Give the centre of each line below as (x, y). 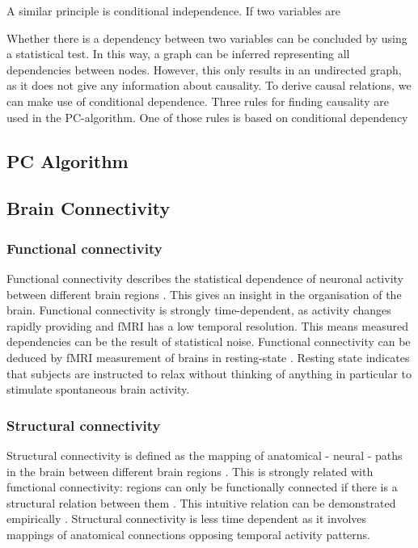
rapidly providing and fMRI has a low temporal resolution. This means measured (208, 325)
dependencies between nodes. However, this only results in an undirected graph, (204, 69)
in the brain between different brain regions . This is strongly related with (190, 471)
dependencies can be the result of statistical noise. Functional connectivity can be (209, 341)
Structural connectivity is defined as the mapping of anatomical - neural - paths (205, 455)
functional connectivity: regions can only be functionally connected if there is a (202, 487)
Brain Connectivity (89, 208)
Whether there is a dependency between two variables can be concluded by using (207, 38)
